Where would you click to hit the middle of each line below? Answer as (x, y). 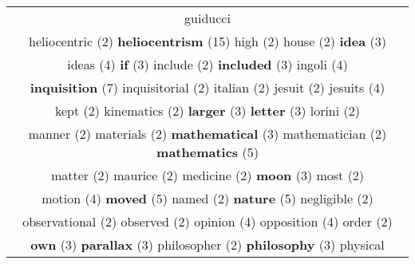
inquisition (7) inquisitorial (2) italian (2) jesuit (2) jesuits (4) (207, 87)
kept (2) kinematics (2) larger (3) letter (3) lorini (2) (207, 110)
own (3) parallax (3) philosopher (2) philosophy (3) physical (207, 244)
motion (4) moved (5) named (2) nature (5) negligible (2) (207, 198)
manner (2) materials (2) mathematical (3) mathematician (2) (207, 134)
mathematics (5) (207, 152)
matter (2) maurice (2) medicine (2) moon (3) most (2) (207, 175)
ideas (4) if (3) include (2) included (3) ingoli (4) (207, 64)
